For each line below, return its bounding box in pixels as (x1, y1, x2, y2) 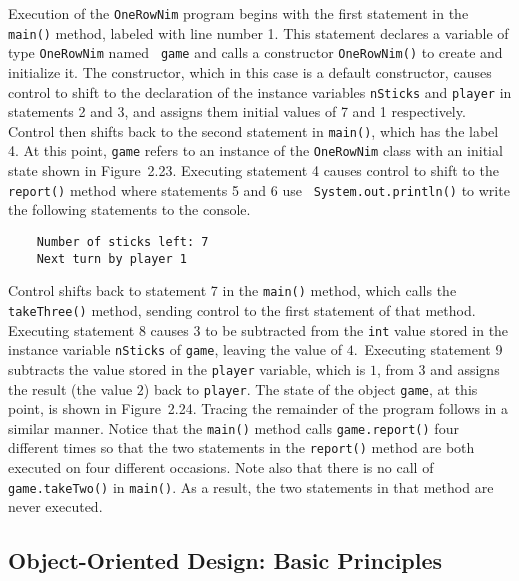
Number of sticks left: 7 (36, 234, 209, 249)
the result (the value (8, 378, 133, 399)
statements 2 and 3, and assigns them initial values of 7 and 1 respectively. (8, 101, 466, 122)
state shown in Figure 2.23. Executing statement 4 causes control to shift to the (8, 160, 499, 181)
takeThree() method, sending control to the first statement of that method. (8, 299, 476, 320)
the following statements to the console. (8, 199, 251, 220)
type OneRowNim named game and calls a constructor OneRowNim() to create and (8, 42, 503, 63)
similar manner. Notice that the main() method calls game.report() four (8, 417, 459, 438)
